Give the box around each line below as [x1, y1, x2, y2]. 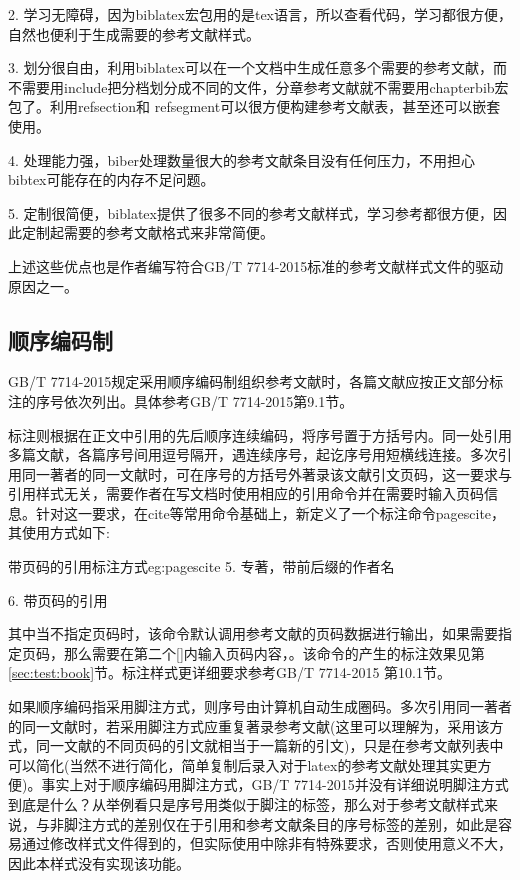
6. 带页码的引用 [8, 589, 108, 610]
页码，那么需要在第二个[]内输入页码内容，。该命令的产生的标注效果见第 [21, 642, 485, 663]
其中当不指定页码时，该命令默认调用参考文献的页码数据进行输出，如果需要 [8, 623, 498, 644]
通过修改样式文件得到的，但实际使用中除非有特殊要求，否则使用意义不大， [21, 833, 512, 854]
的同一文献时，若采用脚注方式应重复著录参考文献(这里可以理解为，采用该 [8, 715, 490, 736]
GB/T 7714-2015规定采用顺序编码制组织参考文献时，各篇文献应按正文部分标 [8, 371, 504, 392]
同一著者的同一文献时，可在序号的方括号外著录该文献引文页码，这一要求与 [21, 463, 512, 484]
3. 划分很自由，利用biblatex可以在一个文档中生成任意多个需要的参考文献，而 [8, 57, 507, 78]
